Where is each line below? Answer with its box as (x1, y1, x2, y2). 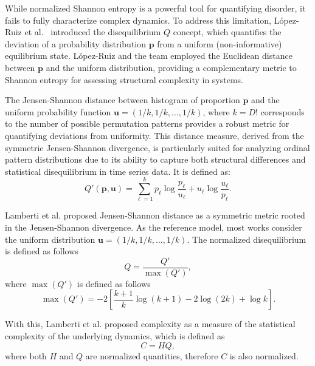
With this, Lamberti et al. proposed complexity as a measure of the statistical (5, 317, 296, 330)
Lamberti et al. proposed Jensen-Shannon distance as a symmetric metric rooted (5, 209, 305, 222)
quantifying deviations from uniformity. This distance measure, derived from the (5, 129, 304, 141)
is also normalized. (229, 349, 299, 362)
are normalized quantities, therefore (85, 349, 218, 362)
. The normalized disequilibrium (187, 232, 306, 245)
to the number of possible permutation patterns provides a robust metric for (5, 117, 289, 130)
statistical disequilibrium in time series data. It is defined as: (5, 164, 230, 177)
